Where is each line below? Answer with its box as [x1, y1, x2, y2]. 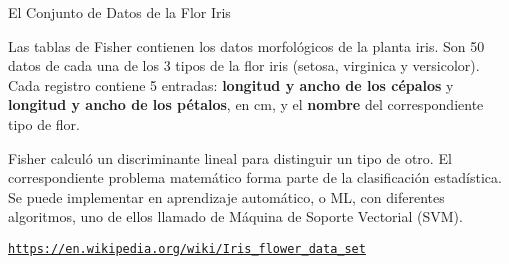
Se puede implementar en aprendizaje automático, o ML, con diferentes [8, 186, 445, 207]
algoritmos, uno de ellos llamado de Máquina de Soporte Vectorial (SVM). [8, 206, 463, 227]
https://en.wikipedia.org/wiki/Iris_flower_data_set [8, 241, 366, 256]
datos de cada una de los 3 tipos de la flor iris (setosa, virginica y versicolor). [8, 55, 480, 76]
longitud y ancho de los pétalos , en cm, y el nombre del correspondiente [8, 94, 484, 115]
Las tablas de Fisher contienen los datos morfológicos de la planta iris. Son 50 [8, 35, 485, 56]
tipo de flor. [8, 113, 81, 134]
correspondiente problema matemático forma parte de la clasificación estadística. [8, 167, 502, 188]
